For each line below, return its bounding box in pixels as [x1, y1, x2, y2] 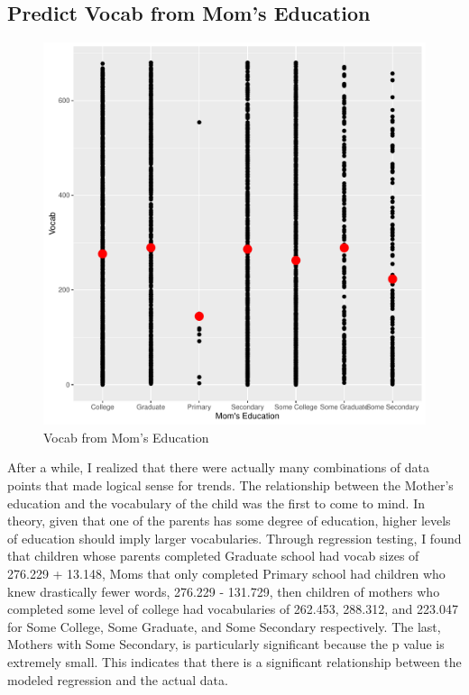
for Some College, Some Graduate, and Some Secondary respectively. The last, [7, 617, 441, 636]
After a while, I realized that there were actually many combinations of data [7, 458, 430, 477]
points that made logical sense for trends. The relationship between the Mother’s [7, 475, 454, 494]
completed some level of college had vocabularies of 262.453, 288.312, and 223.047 [7, 599, 458, 618]
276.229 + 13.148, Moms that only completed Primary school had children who [7, 563, 446, 582]
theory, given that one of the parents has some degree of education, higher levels [7, 511, 451, 530]
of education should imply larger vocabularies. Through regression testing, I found [7, 528, 462, 547]
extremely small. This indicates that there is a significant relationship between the [7, 652, 462, 671]
